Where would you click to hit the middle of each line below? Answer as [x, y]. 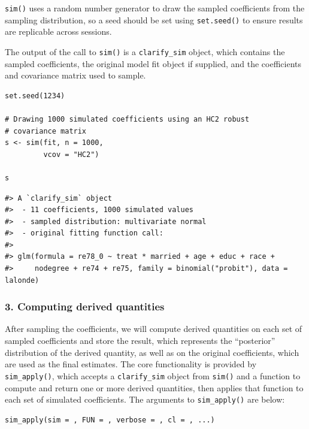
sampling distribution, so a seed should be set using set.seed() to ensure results [154, 19]
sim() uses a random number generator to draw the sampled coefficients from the [155, 8]
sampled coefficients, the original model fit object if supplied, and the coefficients [153, 63]
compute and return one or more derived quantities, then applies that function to [154, 387]
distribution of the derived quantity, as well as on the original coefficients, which [152, 352]
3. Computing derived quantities [85, 306]
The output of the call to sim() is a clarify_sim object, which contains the [145, 51]
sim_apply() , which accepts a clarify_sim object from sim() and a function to [153, 375]
